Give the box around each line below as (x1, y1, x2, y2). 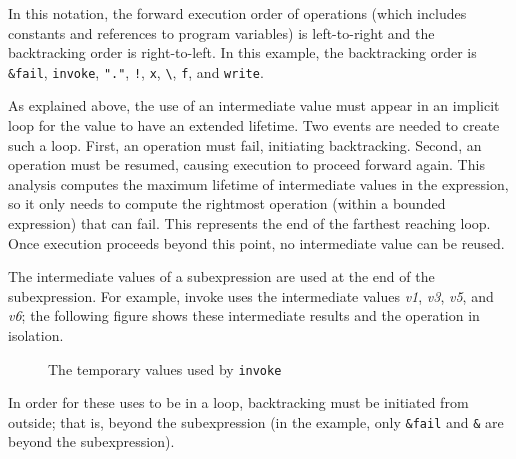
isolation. (8, 324, 64, 345)
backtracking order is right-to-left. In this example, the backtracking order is (8, 42, 477, 63)
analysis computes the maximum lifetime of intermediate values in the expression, (8, 173, 509, 194)
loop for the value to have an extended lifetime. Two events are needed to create (8, 115, 500, 136)
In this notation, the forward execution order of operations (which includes (8, 3, 467, 23)
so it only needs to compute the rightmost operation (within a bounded (8, 193, 446, 214)
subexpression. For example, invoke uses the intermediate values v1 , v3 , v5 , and (8, 285, 494, 306)
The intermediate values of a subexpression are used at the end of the (8, 266, 435, 287)
